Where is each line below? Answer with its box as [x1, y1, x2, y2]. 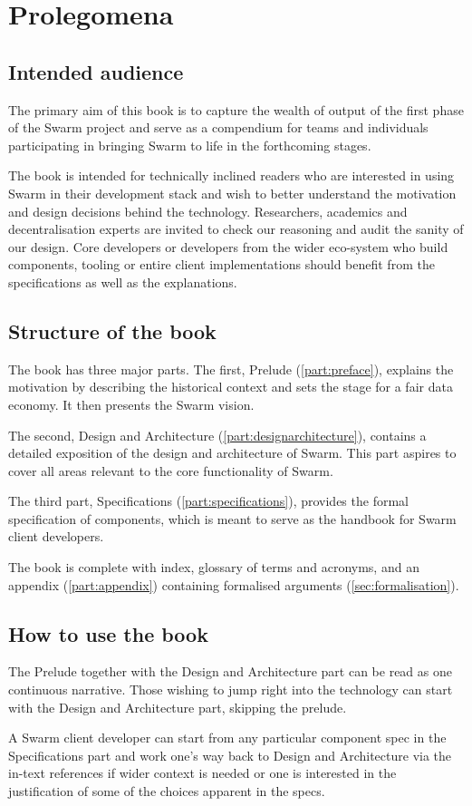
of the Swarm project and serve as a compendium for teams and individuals [8, 118, 429, 137]
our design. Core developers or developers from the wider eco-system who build [8, 237, 448, 256]
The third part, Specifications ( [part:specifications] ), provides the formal [8, 491, 409, 510]
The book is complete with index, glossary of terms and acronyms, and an [8, 558, 419, 577]
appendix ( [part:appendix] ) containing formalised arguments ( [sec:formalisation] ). [8, 575, 459, 594]
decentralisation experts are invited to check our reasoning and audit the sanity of [8, 219, 464, 238]
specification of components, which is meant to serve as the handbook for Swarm [8, 509, 457, 528]
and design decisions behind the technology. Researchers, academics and [8, 201, 408, 220]
